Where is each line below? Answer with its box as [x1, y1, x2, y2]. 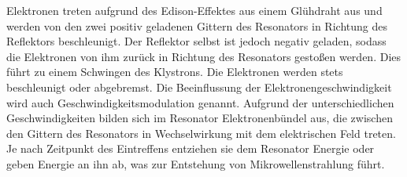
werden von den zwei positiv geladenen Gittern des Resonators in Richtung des [6, 17, 387, 34]
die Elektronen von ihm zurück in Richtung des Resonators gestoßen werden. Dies [6, 48, 401, 64]
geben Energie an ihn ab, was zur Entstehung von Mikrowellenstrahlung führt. [6, 155, 385, 172]
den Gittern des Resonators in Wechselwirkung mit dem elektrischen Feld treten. [6, 125, 396, 141]
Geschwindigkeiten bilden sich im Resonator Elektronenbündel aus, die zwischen [6, 110, 393, 126]
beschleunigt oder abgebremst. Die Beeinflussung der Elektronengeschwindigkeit [6, 78, 392, 95]
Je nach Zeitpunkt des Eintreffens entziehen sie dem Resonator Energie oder [6, 140, 375, 157]
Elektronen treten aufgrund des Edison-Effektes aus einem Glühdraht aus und [6, 2, 383, 18]
